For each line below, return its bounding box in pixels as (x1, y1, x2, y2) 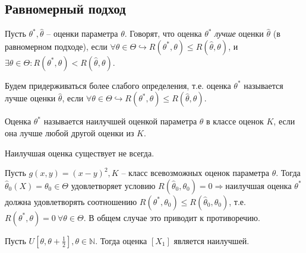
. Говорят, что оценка (124, 27, 202, 40)
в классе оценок (206, 115, 264, 127)
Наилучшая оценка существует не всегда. (5, 146, 154, 159)
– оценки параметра (46, 27, 118, 40)
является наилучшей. (173, 234, 250, 246)
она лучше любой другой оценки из (5, 126, 134, 139)
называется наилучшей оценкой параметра (43, 115, 197, 127)
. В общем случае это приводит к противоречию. (83, 211, 260, 223)
